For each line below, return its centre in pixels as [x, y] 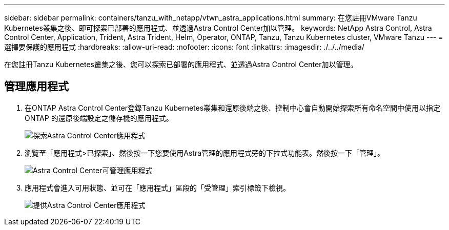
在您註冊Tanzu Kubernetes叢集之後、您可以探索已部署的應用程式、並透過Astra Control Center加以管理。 [181, 64]
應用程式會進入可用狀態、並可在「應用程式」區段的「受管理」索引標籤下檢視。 [157, 187]
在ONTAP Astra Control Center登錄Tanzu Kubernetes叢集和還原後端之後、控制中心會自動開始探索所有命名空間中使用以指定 [233, 108]
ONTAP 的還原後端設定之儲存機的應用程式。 [99, 118]
